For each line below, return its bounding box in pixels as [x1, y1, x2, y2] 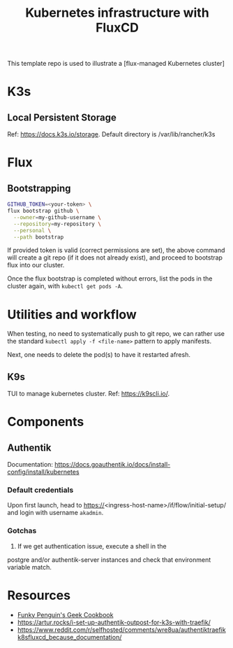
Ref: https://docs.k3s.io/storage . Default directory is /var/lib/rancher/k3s [7, 130, 216, 139]
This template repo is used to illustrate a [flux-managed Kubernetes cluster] [7, 59, 225, 68]
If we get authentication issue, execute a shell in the [17, 542, 167, 550]
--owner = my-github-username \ [13, 213, 101, 221]
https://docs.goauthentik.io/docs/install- [54, 460, 171, 469]
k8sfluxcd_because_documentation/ [17, 633, 122, 641]
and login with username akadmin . [7, 509, 104, 517]
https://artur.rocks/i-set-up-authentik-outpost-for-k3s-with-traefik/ [17, 618, 211, 626]
